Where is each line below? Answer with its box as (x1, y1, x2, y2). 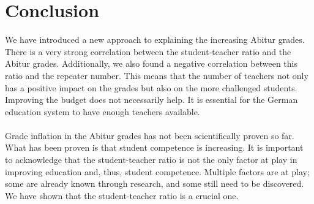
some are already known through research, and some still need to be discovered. (5, 177, 304, 190)
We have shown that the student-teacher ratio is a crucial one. (5, 189, 239, 202)
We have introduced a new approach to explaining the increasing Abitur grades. (5, 33, 305, 46)
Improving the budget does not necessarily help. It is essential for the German (5, 93, 298, 106)
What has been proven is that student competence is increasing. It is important (5, 141, 304, 154)
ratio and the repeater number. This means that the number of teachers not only (5, 69, 308, 81)
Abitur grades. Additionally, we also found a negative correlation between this (5, 57, 297, 70)
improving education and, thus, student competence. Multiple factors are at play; (5, 165, 310, 178)
